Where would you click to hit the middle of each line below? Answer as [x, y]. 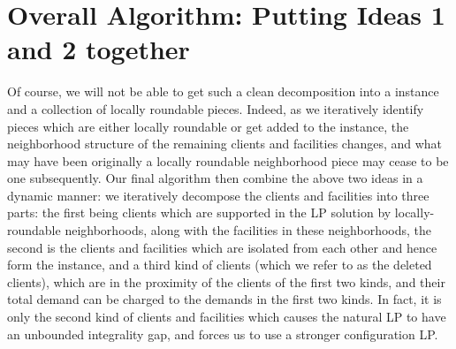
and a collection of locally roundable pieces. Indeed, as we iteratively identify [216, 108]
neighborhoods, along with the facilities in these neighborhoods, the [248, 230]
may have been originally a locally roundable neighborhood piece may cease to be [228, 160]
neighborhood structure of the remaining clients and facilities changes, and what [225, 144]
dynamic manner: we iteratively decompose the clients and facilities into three [218, 195]
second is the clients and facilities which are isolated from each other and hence [222, 247]
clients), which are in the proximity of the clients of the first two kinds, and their [226, 281]
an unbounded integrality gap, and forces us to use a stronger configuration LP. [223, 334]
